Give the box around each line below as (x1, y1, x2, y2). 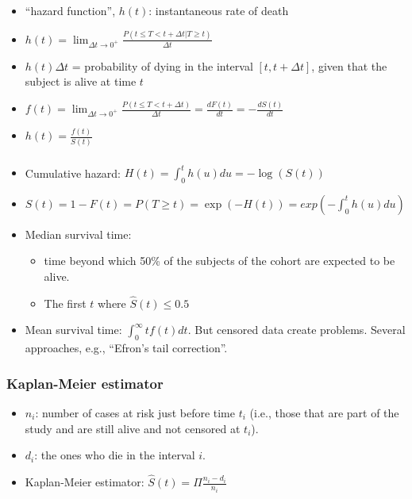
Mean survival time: (25, 321, 122, 338)
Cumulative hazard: (25, 164, 121, 181)
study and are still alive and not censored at (25, 420, 241, 436)
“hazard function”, (25, 2, 116, 18)
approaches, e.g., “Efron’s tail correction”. (25, 340, 228, 356)
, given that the (311, 57, 387, 74)
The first (44, 294, 87, 311)
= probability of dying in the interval (71, 57, 253, 74)
